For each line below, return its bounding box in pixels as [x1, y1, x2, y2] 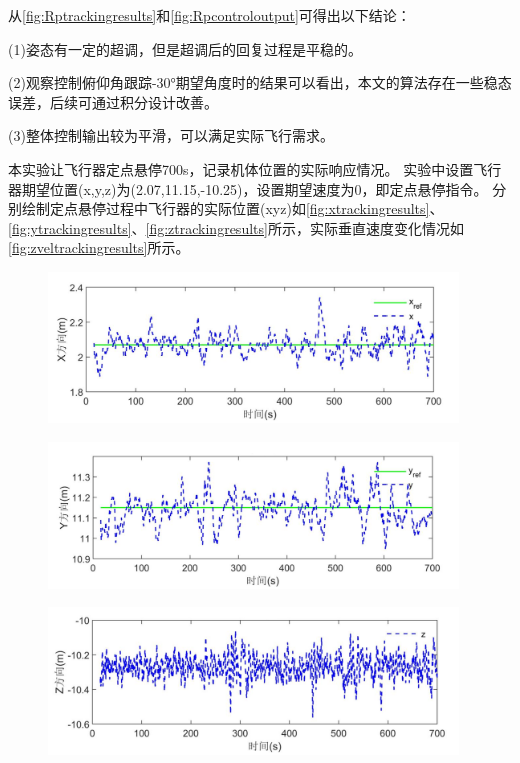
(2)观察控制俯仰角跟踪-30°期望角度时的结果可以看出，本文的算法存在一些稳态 [8, 72, 512, 93]
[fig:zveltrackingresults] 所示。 [8, 237, 190, 258]
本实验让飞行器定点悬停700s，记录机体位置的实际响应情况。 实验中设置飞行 [8, 158, 502, 179]
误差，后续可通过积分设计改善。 [8, 91, 218, 112]
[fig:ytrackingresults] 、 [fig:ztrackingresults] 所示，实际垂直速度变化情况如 [8, 217, 464, 238]
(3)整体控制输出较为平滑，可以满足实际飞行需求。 [8, 125, 334, 146]
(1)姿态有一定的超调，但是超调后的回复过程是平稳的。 [8, 38, 362, 59]
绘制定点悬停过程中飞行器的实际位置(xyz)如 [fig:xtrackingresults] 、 [21, 198, 444, 219]
